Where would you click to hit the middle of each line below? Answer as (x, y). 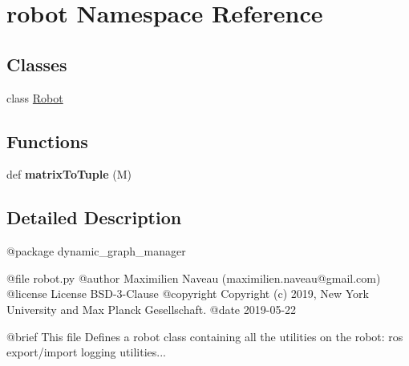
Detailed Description (94, 217)
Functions (47, 141)
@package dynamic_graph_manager (96, 251)
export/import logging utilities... (86, 352)
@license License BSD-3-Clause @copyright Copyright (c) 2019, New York (188, 294)
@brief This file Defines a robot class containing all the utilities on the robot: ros (205, 336)
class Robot (35, 97)
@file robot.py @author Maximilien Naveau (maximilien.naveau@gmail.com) (194, 278)
